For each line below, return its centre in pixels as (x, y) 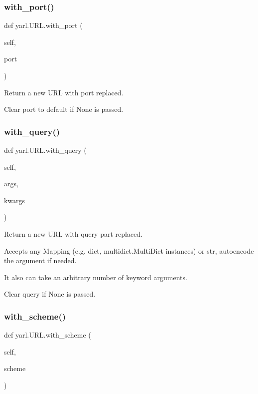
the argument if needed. (40, 260)
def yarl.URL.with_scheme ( (48, 335)
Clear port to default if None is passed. (64, 109)
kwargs (15, 200)
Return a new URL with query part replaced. (73, 233)
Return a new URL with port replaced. (64, 92)
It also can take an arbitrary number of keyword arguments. (96, 277)
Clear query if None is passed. (50, 294)
